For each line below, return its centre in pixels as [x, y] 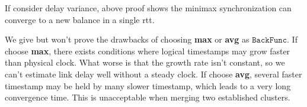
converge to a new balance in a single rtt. [80, 19]
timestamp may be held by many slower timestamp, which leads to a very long [148, 85]
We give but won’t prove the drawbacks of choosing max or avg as [127, 39]
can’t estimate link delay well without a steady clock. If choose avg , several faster [153, 74]
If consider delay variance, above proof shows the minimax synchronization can [148, 8]
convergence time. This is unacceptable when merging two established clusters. [148, 97]
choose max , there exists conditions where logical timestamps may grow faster [148, 51]
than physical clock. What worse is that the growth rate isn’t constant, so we [145, 62]
